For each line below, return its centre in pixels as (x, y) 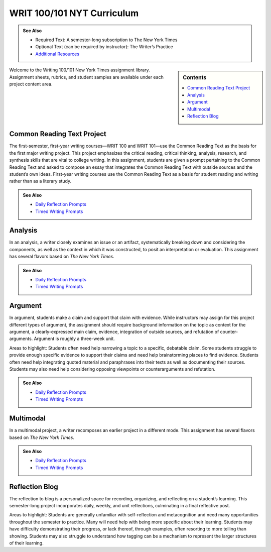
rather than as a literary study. (40, 181)
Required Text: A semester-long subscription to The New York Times (106, 40)
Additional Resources (57, 54)
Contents (195, 78)
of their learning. (26, 543)
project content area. (31, 84)
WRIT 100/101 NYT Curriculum (74, 13)
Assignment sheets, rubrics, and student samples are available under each (87, 77)
